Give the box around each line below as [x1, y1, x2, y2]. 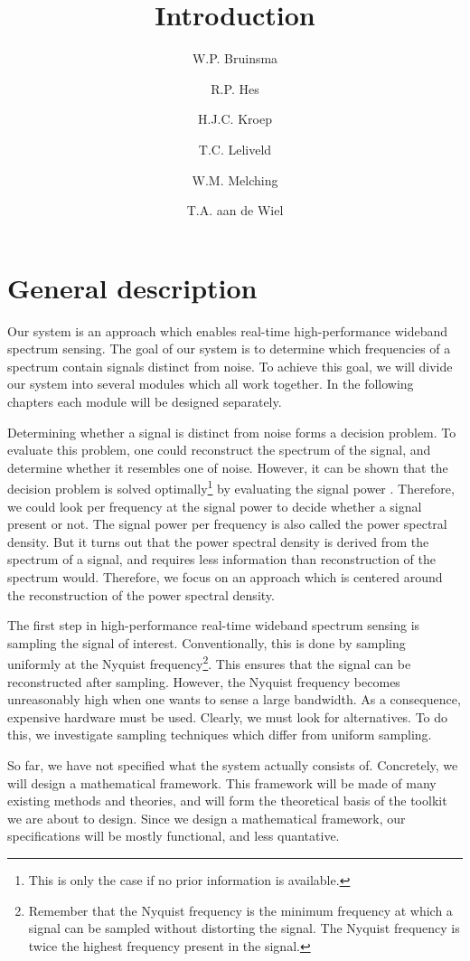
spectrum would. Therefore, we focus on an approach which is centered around [7, 568, 443, 586]
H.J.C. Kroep [198, 109, 272, 128]
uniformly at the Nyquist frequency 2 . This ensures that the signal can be [7, 652, 411, 674]
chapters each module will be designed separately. [7, 392, 282, 410]
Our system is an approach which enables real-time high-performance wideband [7, 321, 448, 340]
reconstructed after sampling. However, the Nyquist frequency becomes [7, 672, 400, 691]
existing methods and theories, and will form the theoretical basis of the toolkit [7, 791, 447, 810]
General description [7, 269, 258, 306]
